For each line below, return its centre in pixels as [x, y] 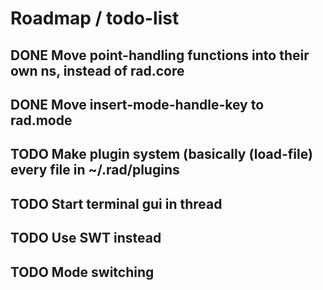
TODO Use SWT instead [86, 238]
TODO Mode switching [82, 272]
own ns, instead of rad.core [97, 70]
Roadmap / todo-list [95, 18]
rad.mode [41, 120]
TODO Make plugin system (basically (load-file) [161, 154]
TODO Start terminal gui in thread [116, 203]
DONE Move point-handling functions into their [160, 55]
